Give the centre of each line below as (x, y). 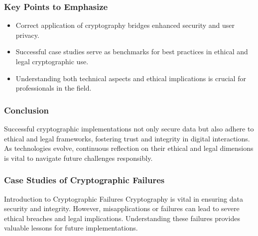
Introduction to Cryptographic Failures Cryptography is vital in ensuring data (124, 198)
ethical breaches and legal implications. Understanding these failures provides (122, 218)
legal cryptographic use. (52, 61)
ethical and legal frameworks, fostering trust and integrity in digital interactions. (127, 138)
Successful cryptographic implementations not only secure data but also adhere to (129, 128)
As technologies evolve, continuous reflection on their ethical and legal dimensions (129, 148)
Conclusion (26, 110)
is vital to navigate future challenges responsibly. (78, 158)
